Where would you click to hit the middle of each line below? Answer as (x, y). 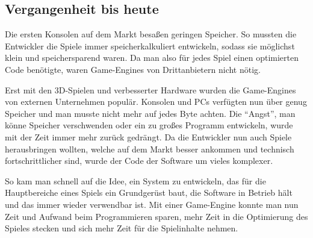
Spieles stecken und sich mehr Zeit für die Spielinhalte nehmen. (122, 228)
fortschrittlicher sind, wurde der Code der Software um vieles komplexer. (139, 161)
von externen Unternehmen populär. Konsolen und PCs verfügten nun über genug (156, 102)
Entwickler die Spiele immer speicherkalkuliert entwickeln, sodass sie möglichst (150, 45)
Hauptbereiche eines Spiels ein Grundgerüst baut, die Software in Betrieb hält (149, 193)
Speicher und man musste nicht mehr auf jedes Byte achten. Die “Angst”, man (150, 113)
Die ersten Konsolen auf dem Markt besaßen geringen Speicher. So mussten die (151, 34)
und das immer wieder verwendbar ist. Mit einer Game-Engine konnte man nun (152, 204)
